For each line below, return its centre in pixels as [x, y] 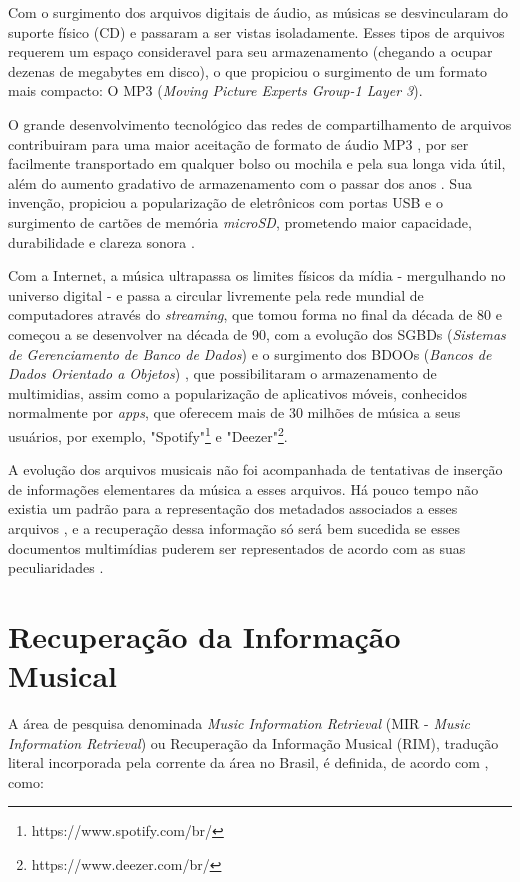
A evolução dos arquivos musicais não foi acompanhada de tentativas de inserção [255, 469]
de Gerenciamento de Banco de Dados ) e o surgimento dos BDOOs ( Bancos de [250, 353]
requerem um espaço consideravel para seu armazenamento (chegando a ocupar [250, 51]
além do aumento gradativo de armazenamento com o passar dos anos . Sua [240, 182]
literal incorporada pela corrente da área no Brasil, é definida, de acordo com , [248, 762]
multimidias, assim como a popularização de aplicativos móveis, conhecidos [237, 392]
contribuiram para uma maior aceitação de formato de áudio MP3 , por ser [238, 143]
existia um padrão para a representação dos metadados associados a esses [233, 508]
